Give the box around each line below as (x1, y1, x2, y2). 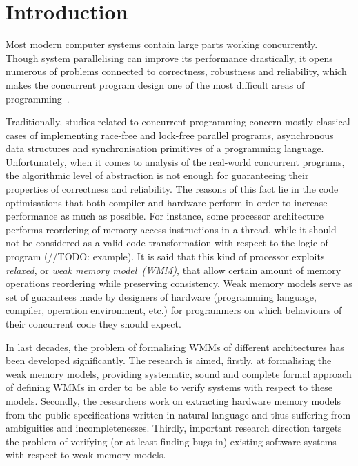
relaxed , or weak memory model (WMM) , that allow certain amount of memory (6, 262, 341, 277)
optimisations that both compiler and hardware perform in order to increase (6, 195, 328, 209)
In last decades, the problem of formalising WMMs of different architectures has (6, 339, 344, 354)
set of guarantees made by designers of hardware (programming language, (6, 289, 317, 304)
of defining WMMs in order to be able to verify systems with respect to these (6, 380, 332, 394)
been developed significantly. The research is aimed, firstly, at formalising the (6, 353, 332, 368)
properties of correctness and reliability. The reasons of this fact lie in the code (6, 182, 339, 196)
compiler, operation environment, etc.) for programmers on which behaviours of (6, 303, 342, 317)
